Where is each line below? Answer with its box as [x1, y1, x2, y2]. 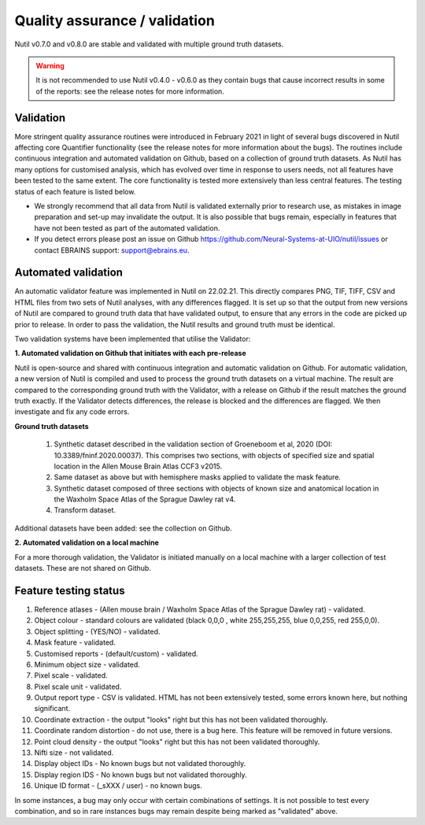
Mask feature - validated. [34, 638, 116, 647]
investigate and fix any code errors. [14, 407, 130, 416]
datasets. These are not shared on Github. [14, 564, 151, 573]
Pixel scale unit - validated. [34, 682, 122, 691]
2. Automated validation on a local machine [14, 538, 159, 547]
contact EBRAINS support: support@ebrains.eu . [34, 245, 190, 255]
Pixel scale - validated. [34, 671, 108, 680]
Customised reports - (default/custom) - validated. [34, 649, 198, 658]
